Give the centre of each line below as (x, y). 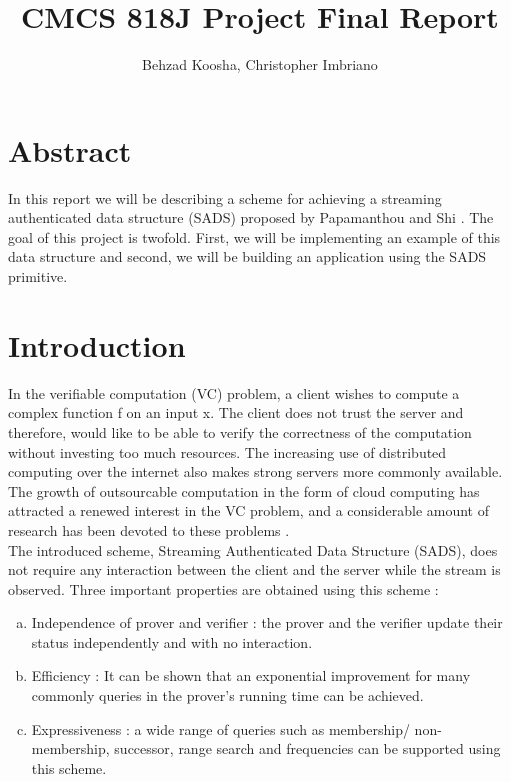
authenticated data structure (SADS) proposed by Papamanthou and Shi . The (251, 217)
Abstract (70, 149)
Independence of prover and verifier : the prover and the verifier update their (267, 622)
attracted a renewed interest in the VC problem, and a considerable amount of (248, 510)
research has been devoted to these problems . (149, 529)
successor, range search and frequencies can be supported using (307, 748)
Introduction (97, 344)
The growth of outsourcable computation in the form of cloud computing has (244, 490)
